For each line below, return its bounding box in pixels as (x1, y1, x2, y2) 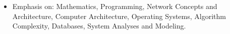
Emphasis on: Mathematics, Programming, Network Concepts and (12, 1, 217, 11)
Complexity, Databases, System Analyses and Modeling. (12, 20, 186, 31)
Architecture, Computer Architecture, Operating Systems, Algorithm (12, 10, 226, 21)
